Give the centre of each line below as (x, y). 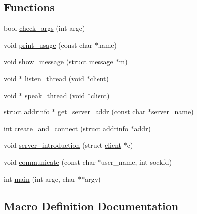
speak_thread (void (55, 95)
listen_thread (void (54, 78)
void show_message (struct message (59, 61)
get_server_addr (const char (101, 112)
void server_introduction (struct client (63, 145)
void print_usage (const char (48, 45)
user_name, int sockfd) (137, 161)
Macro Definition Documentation (91, 205)
